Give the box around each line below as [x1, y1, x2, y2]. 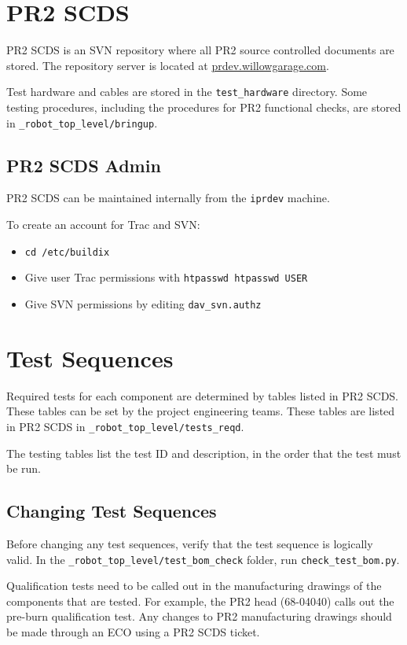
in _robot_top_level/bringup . [6, 114, 158, 131]
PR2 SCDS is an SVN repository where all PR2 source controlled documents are [6, 42, 394, 58]
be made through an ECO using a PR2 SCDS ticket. [6, 624, 260, 640]
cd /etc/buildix [24, 246, 110, 258]
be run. [6, 460, 42, 477]
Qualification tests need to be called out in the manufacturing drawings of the [6, 577, 382, 594]
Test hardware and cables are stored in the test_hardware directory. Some [6, 83, 368, 100]
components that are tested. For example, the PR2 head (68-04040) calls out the [6, 592, 394, 609]
